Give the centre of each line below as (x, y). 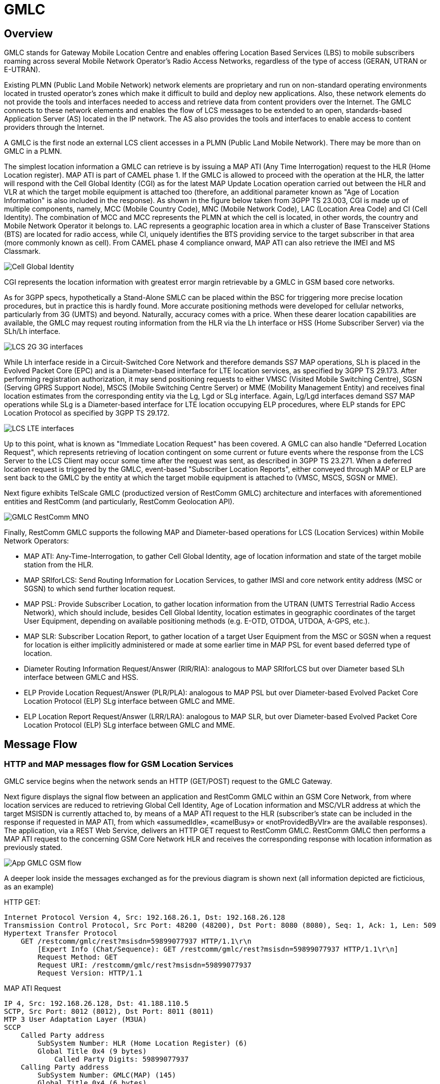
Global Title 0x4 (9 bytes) (92, 1051)
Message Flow (41, 744)
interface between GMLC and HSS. (81, 677)
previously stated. (33, 848)
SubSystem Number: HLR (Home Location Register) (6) (142, 1043)
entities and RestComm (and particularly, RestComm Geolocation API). (119, 502)
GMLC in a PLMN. (33, 151)
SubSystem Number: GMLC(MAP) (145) (107, 1075)
